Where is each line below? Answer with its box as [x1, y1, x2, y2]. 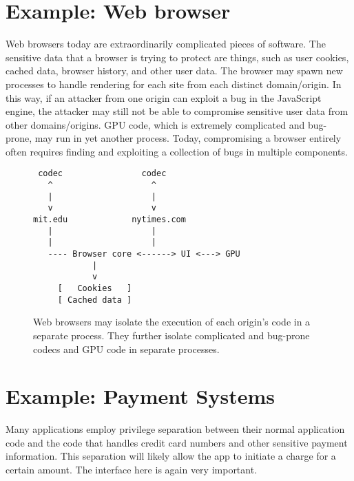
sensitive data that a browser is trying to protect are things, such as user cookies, [6, 50, 349, 64]
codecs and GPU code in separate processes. [33, 341, 220, 356]
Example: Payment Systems [6, 382, 275, 410]
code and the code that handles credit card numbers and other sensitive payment [6, 435, 348, 449]
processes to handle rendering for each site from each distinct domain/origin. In [6, 76, 342, 91]
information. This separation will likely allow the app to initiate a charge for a [6, 449, 336, 463]
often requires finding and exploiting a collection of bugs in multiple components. [6, 144, 348, 158]
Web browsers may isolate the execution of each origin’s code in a [33, 314, 311, 329]
